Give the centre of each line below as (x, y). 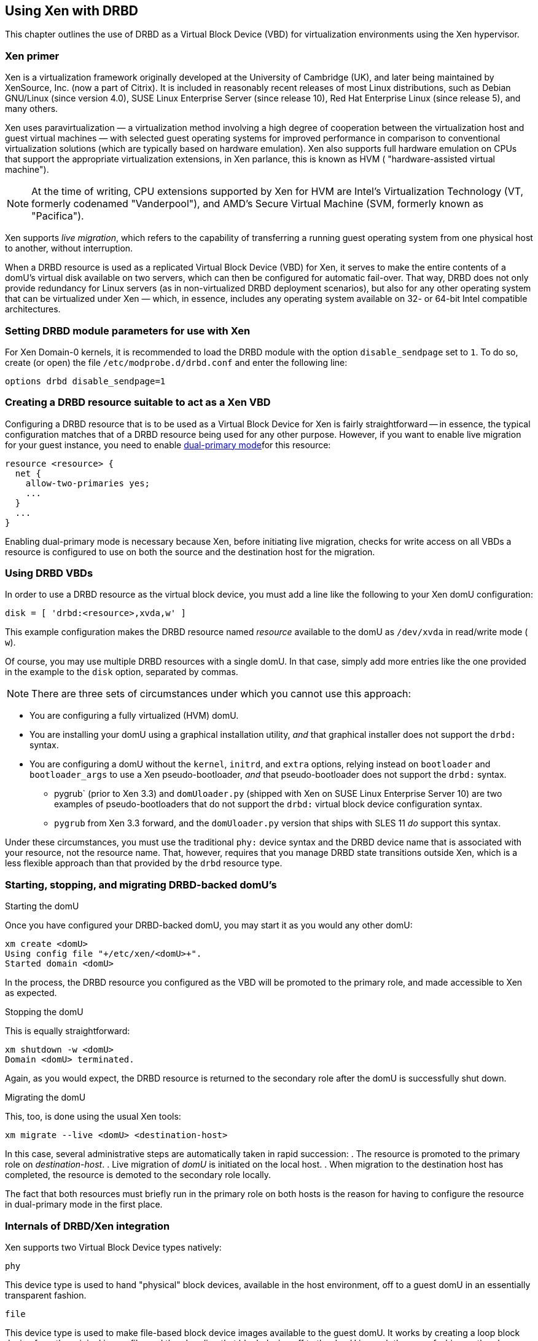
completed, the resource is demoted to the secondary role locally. (138, 1175)
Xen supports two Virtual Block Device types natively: (113, 1247)
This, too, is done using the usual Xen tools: (93, 1117)
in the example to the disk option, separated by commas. (122, 672)
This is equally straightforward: (68, 1031)
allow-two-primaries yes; (88, 483)
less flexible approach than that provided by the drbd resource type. (144, 863)
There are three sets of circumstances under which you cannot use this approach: (221, 694)
